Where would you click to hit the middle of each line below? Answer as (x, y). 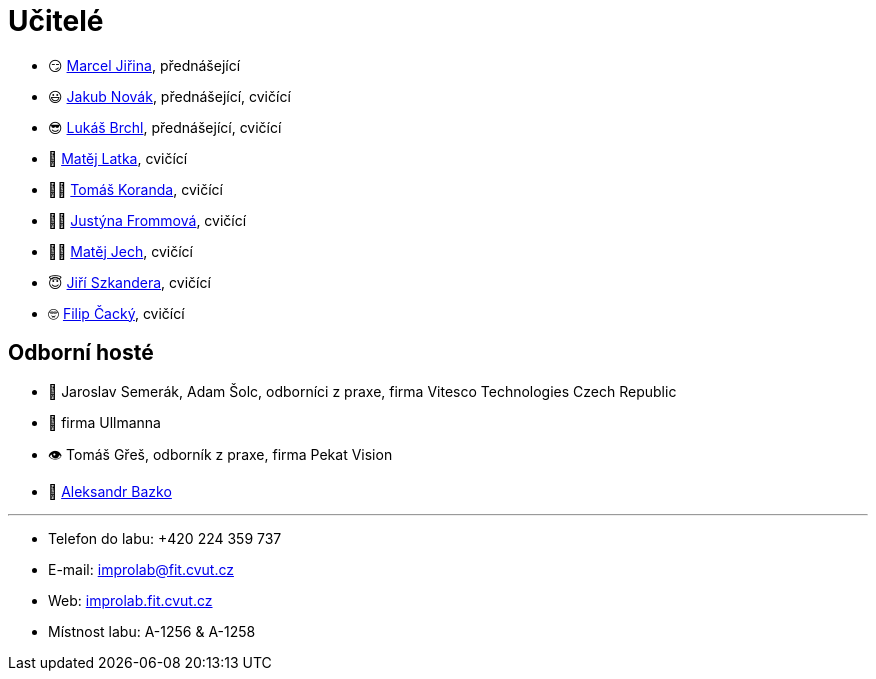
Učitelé (56, 21)
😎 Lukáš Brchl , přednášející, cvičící (165, 127)
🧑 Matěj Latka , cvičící (118, 158)
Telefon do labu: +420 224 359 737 (165, 538)
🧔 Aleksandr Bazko (110, 491)
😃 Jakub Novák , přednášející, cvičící (169, 96)
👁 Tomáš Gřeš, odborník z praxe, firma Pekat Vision (220, 454)
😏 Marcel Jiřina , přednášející (144, 65)
